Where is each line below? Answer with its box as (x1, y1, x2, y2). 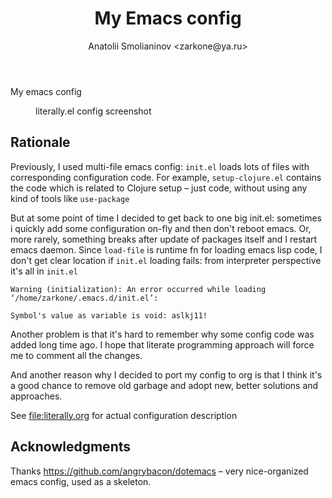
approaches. (10, 390, 63, 402)
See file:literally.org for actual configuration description (10, 409, 238, 421)
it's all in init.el (10, 265, 78, 277)
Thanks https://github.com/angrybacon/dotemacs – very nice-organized (10, 465, 309, 477)
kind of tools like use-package (10, 192, 130, 204)
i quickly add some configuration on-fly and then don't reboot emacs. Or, (10, 222, 312, 234)
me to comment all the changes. (10, 349, 143, 361)
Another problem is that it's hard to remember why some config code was (10, 328, 315, 340)
